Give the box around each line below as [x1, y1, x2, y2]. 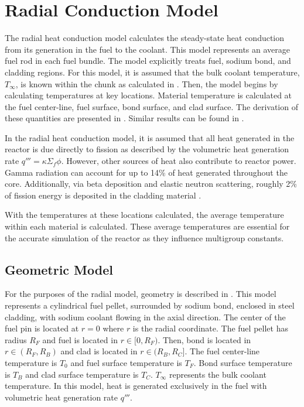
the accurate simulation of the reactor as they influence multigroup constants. [5, 231, 284, 244]
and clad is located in [60, 345, 138, 357]
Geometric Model [5, 260, 113, 278]
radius [5, 333, 27, 346]
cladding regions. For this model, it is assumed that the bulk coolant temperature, [5, 66, 300, 78]
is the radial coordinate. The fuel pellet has [132, 322, 288, 334]
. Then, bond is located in [158, 333, 251, 346]
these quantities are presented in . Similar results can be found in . [5, 112, 244, 124]
